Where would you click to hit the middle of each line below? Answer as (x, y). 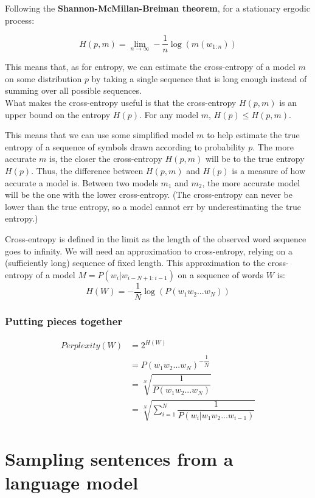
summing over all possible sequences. (73, 90)
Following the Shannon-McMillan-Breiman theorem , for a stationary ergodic (157, 8)
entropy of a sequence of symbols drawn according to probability (125, 146)
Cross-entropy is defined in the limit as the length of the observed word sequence (156, 238)
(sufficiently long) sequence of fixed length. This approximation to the (135, 263)
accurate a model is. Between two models (81, 182)
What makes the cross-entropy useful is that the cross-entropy (121, 103)
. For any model (169, 114)
